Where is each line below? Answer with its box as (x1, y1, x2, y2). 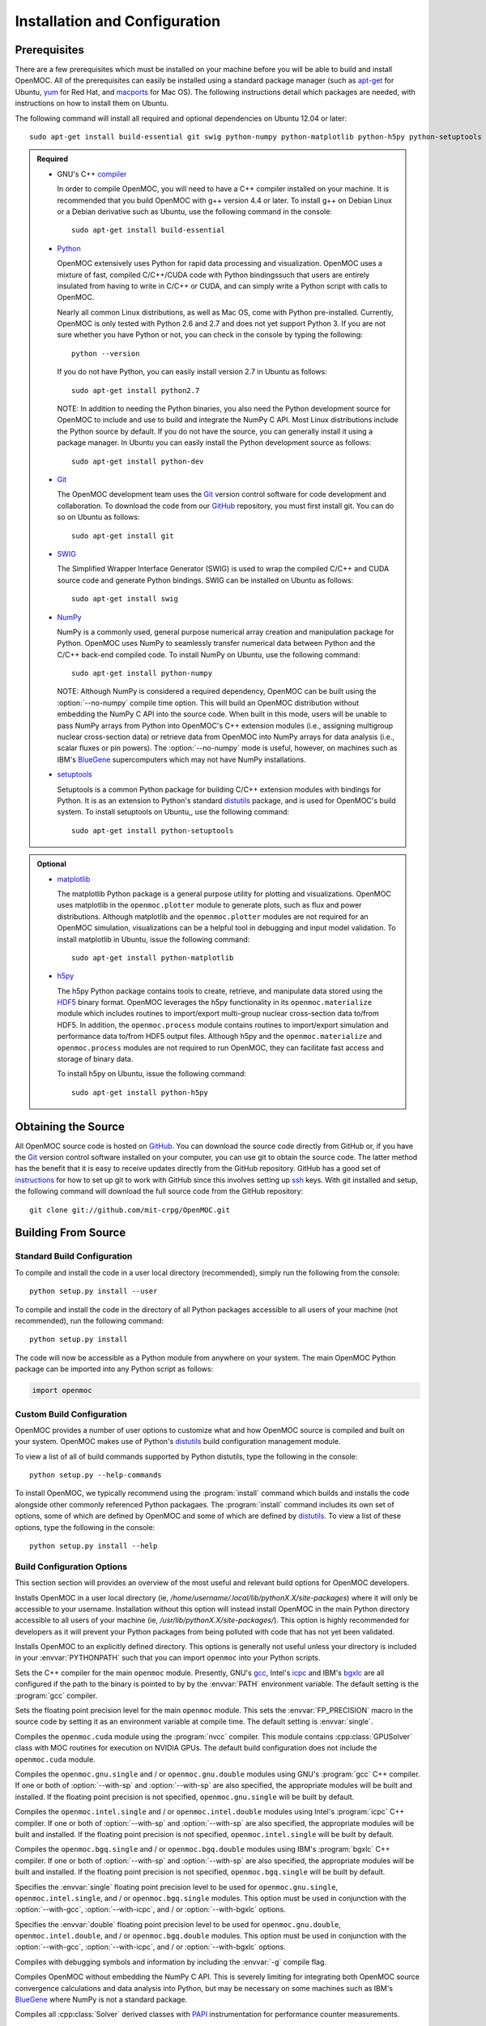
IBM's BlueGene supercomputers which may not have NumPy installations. (57, 754, 307, 764)
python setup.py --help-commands (29, 1471, 162, 1480)
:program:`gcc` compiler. (15, 1690, 98, 1700)
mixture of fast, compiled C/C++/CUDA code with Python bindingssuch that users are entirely (57, 270, 370, 280)
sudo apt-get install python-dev (71, 456, 204, 466)
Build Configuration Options (15, 1561, 128, 1572)
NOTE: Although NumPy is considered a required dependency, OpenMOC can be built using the (57, 686, 377, 696)
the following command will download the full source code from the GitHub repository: (15, 1186, 304, 1196)
